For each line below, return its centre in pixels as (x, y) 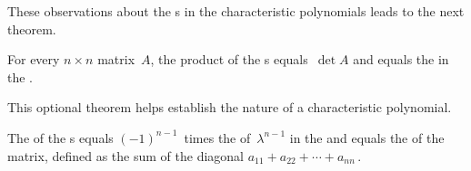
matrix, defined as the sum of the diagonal (125, 155)
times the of (217, 137)
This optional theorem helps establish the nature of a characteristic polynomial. (230, 107)
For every (34, 59)
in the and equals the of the (367, 137)
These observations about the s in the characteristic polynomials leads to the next (236, 11)
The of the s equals (60, 137)
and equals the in (401, 59)
